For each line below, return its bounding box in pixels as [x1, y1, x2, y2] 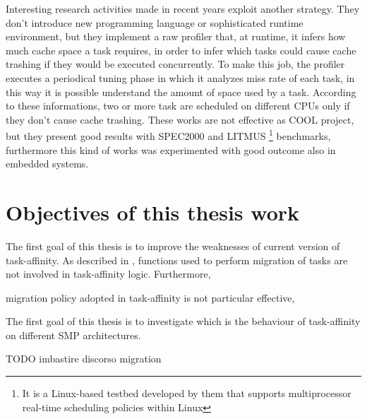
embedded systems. [6, 156, 89, 171]
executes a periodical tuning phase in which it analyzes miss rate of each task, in [6, 70, 355, 85]
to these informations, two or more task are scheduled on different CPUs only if [6, 98, 350, 113]
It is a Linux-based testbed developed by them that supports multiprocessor [22, 386, 351, 401]
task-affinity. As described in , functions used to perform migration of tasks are [6, 252, 348, 267]
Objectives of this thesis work [6, 197, 300, 226]
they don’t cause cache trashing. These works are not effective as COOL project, [6, 112, 354, 126]
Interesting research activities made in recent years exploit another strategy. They [6, 1, 360, 16]
